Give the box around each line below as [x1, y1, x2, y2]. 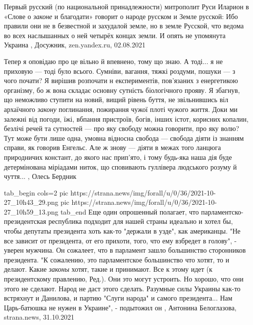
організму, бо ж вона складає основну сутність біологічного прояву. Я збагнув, [4, 85, 240, 95]
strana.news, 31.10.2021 [4, 312, 75, 322]
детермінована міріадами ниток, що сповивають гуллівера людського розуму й [4, 161, 237, 172]
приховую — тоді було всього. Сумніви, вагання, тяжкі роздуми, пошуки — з [4, 65, 235, 76]
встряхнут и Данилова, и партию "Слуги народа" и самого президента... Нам [4, 293, 232, 303]
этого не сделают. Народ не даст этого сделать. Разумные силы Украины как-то [4, 283, 241, 293]
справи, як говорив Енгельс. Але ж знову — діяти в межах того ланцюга [4, 142, 221, 152]
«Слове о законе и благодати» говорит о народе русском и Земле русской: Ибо [4, 11, 238, 21]
